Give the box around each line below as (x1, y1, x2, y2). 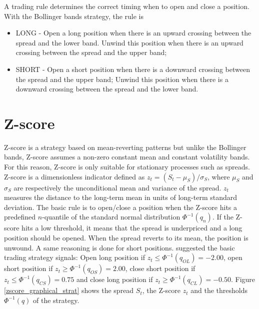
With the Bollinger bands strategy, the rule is (4, 10, 144, 21)
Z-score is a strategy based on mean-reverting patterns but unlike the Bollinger (4, 141, 246, 152)
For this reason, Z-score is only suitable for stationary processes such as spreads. (4, 161, 250, 172)
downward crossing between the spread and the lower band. (15, 83, 198, 94)
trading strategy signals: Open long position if (4, 252, 145, 262)
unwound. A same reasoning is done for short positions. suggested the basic (4, 242, 235, 252)
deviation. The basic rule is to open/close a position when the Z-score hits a (4, 201, 237, 212)
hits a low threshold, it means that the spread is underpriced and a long (21, 222, 242, 233)
